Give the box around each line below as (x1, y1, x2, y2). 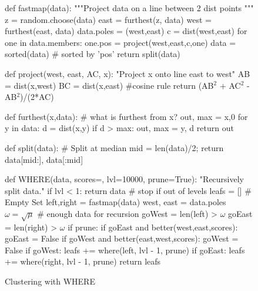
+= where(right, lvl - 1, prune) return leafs (5, 255, 161, 267)
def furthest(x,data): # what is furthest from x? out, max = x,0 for (5, 110, 248, 122)
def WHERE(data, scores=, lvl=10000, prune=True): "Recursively (5, 173, 244, 185)
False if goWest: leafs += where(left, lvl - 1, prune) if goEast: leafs (5, 243, 245, 256)
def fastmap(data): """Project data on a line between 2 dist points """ (5, 2, 254, 14)
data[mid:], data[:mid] (5, 153, 83, 165)
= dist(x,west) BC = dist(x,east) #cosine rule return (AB (5, 79, 214, 91)
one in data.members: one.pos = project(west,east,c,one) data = (5, 36, 236, 48)
